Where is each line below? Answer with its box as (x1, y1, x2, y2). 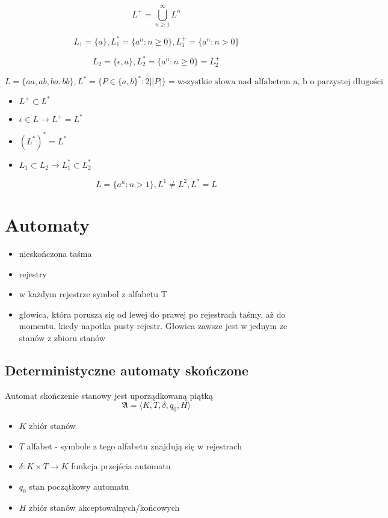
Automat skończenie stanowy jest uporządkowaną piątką (5, 389, 213, 401)
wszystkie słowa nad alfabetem (177, 78, 291, 87)
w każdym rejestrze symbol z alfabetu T (19, 288, 167, 300)
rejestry (19, 267, 47, 280)
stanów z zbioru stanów (19, 331, 106, 344)
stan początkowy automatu (29, 479, 129, 492)
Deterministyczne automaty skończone (5, 361, 249, 379)
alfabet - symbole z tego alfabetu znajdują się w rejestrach (26, 439, 242, 452)
